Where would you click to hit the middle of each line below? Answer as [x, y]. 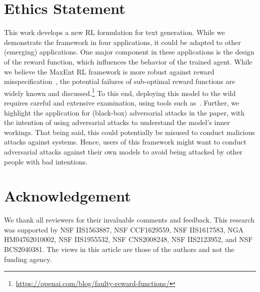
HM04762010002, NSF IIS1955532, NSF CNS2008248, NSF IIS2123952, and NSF [128, 239]
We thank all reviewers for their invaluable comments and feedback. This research [129, 220]
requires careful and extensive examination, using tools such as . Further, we [122, 102]
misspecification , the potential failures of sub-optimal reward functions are [120, 81]
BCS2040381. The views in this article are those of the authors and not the [119, 249]
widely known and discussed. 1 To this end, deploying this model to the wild [120, 92]
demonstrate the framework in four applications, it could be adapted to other [122, 42]
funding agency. [28, 259]
